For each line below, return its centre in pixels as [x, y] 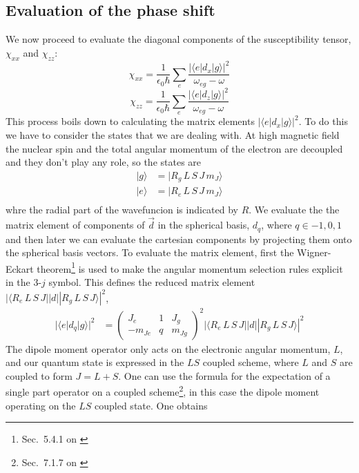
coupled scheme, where [251, 362]
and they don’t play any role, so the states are [104, 162]
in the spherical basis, [204, 225]
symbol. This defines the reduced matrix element [152, 281]
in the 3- [24, 281]
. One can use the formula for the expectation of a [224, 375]
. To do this [323, 121]
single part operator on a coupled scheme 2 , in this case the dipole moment [163, 390]
